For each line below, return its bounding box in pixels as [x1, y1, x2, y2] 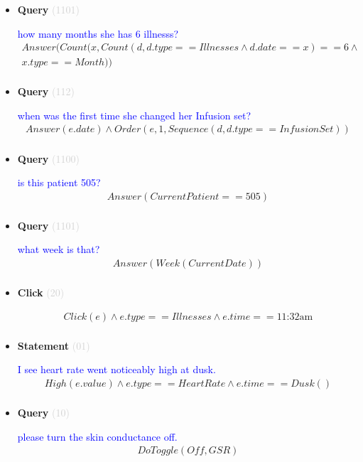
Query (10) [17, 404, 70, 419]
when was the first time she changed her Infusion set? [17, 107, 251, 122]
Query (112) [17, 84, 75, 99]
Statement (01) [17, 338, 90, 353]
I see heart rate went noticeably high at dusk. [17, 362, 216, 377]
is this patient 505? [17, 175, 101, 190]
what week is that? [17, 242, 100, 257]
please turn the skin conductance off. [17, 429, 178, 444]
